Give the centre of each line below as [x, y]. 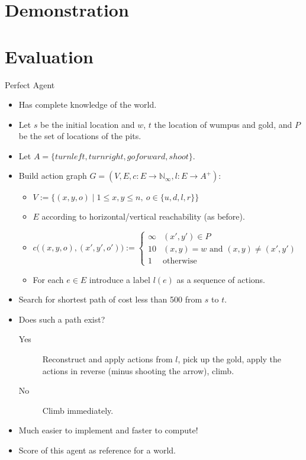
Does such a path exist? [62, 319]
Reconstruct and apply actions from [107, 359]
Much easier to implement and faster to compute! [108, 430]
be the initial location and [88, 124]
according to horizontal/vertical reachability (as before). [143, 216]
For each [48, 279]
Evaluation [49, 56]
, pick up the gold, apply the [230, 359]
